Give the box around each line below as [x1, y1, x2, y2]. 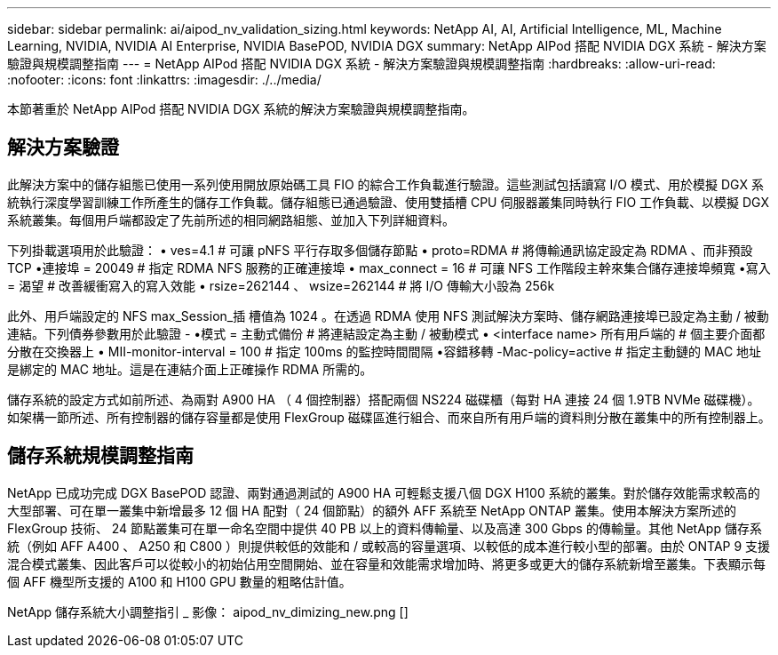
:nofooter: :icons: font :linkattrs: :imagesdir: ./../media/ [7, 72, 322, 87]
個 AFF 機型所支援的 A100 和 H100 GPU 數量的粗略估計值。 [7, 573, 352, 589]
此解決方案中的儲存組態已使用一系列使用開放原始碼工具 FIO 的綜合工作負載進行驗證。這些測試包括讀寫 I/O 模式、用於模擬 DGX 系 [7, 176, 764, 192]
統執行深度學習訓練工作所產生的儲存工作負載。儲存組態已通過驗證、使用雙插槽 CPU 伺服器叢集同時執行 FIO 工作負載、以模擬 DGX [7, 194, 770, 210]
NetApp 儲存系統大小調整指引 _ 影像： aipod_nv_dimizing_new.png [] [7, 603, 409, 619]
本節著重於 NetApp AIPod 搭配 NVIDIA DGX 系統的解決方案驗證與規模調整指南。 [7, 101, 475, 116]
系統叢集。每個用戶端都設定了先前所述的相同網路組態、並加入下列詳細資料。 [7, 212, 455, 228]
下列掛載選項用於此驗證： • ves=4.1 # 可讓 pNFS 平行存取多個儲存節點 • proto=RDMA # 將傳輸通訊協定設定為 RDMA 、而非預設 [7, 242, 753, 258]
